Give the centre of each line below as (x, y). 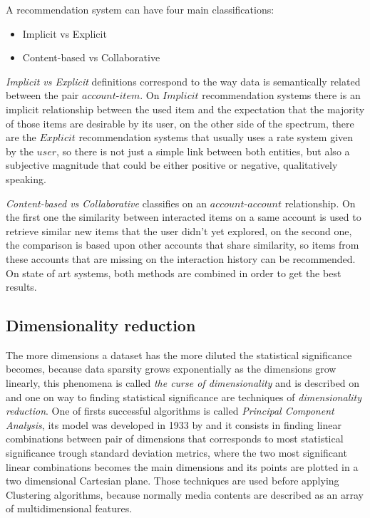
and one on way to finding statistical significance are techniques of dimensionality (184, 397)
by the (20, 151)
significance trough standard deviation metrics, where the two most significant (176, 453)
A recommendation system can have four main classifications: (140, 9)
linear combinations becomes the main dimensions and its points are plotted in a (182, 466)
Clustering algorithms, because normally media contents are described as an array (185, 494)
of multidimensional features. (69, 508)
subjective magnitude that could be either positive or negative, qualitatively (172, 165)
